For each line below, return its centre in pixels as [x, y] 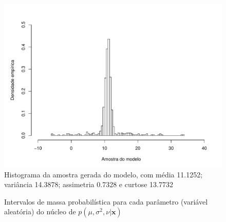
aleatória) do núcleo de [40, 211]
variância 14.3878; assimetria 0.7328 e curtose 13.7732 [89, 184]
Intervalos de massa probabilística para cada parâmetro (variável [106, 201]
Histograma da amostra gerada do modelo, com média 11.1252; [103, 174]
